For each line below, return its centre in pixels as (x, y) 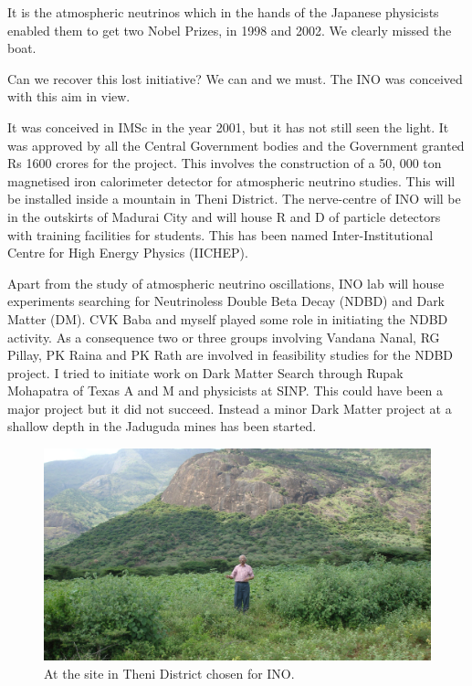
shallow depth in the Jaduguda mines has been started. (162, 426)
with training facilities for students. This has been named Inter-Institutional (220, 234)
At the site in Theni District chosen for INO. (169, 673)
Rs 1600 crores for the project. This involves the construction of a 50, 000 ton (225, 163)
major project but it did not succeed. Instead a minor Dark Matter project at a (230, 408)
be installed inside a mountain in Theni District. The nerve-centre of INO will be (234, 199)
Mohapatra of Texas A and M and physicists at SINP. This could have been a (226, 390)
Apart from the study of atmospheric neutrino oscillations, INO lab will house (226, 283)
